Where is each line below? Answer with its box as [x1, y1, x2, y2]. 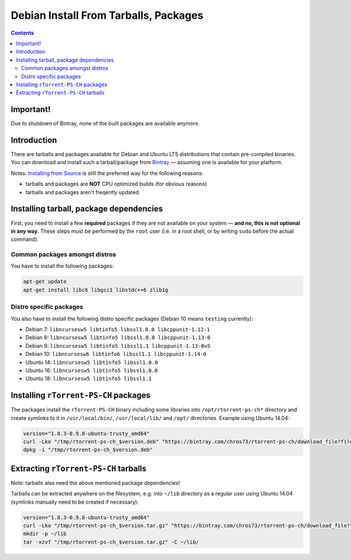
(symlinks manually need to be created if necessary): [11, 498, 139, 505]
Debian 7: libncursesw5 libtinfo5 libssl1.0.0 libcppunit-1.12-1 [25, 325, 211, 332]
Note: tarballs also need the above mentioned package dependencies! [11, 479, 180, 486]
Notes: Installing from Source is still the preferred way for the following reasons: [11, 169, 204, 177]
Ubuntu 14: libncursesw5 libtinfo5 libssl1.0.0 [25, 358, 158, 366]
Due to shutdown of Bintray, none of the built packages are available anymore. [11, 120, 200, 127]
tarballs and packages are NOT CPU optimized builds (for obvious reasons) [25, 181, 207, 188]
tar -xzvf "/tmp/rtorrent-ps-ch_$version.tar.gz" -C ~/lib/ [23, 538, 199, 545]
